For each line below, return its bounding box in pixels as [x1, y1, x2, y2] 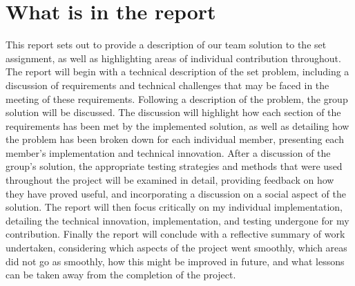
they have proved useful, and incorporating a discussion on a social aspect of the [6, 186, 346, 200]
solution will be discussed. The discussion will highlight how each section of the [6, 105, 341, 120]
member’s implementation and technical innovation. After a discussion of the [6, 145, 331, 160]
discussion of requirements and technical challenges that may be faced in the [6, 77, 329, 92]
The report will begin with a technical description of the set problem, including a [6, 64, 349, 79]
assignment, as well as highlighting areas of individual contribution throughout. [6, 50, 341, 65]
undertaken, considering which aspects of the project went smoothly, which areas [6, 240, 347, 255]
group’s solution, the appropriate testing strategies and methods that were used [6, 159, 343, 173]
